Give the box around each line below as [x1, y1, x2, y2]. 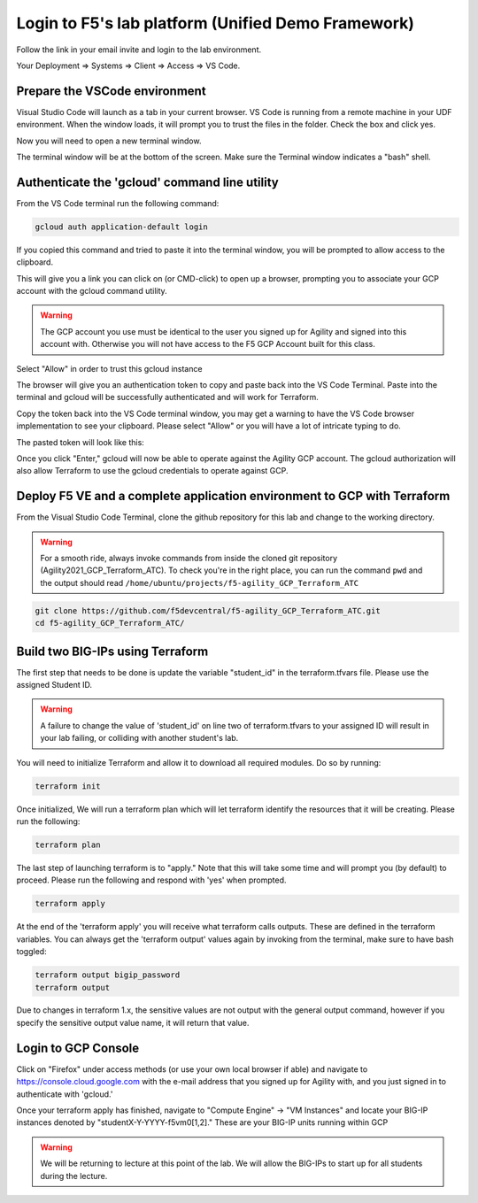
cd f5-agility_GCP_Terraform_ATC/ [35, 618, 185, 628]
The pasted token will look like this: [16, 436, 145, 447]
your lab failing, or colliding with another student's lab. [40, 733, 239, 744]
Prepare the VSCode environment [16, 83, 207, 98]
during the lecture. [40, 1170, 108, 1181]
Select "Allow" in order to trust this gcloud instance [16, 363, 203, 374]
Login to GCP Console [16, 1040, 140, 1055]
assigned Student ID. [16, 680, 93, 690]
